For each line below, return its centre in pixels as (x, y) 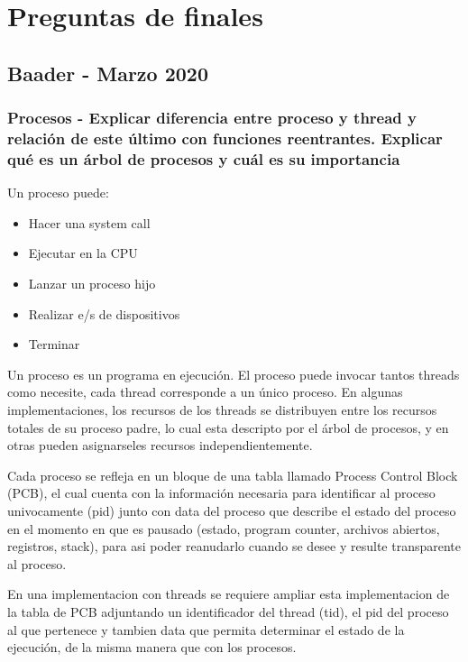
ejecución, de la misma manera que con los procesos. (152, 647)
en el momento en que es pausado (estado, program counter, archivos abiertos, (224, 528)
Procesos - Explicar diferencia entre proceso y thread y (212, 118)
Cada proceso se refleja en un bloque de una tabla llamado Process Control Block (233, 475)
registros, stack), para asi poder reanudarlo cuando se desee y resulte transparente (234, 546)
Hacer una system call (89, 222)
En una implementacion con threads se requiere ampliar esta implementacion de (229, 594)
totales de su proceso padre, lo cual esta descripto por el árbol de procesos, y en (228, 427)
